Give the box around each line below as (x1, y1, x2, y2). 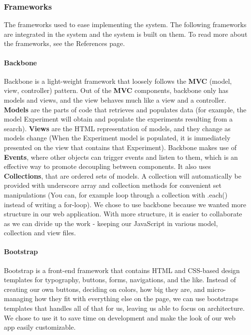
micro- (207, 284, 226, 294)
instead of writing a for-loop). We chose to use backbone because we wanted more (4, 199, 246, 209)
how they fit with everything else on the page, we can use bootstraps (34, 293, 238, 304)
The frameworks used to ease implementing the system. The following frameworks (4, 19, 247, 30)
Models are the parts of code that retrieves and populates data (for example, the (4, 104, 247, 114)
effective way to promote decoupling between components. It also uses (4, 161, 211, 171)
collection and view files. (4, 228, 76, 238)
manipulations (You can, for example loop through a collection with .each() (4, 189, 228, 199)
